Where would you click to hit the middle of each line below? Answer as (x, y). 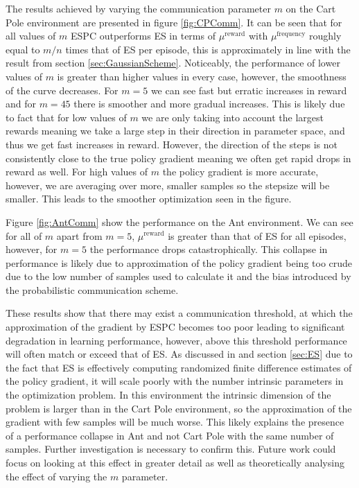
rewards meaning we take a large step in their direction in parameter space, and (175, 131)
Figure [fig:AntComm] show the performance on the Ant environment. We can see (179, 221)
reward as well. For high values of (77, 172)
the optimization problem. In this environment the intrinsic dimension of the (168, 395)
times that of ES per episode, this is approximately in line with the (208, 49)
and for (21, 104)
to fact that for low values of (66, 117)
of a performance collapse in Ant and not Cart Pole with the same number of (170, 435)
